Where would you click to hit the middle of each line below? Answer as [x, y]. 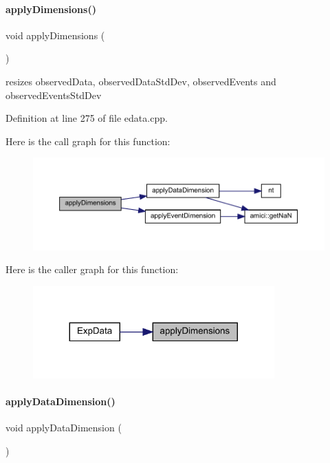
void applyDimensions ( [55, 35]
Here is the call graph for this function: [88, 141]
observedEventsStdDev [54, 95]
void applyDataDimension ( [64, 427]
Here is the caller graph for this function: [92, 269]
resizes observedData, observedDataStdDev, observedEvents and [141, 81]
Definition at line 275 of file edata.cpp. [87, 118]
